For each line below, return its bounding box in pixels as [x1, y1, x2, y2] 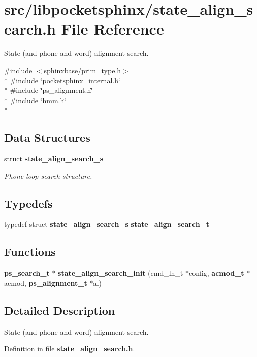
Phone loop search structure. [4, 170, 92, 181]
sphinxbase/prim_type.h [44, 64, 121, 75]
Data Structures [4, 129, 90, 145]
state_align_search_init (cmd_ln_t [58, 268, 183, 278]
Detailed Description [4, 302, 115, 318]
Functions [4, 244, 56, 259]
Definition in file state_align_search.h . [4, 343, 135, 354]
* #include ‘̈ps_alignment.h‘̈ [4, 85, 93, 95]
